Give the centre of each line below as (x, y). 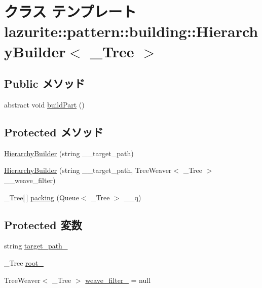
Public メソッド (45, 83)
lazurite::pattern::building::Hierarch (131, 31)
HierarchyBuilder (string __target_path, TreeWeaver (88, 170)
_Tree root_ (24, 262)
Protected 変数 (43, 224)
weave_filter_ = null (118, 280)
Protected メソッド (54, 132)
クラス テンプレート (70, 11)
